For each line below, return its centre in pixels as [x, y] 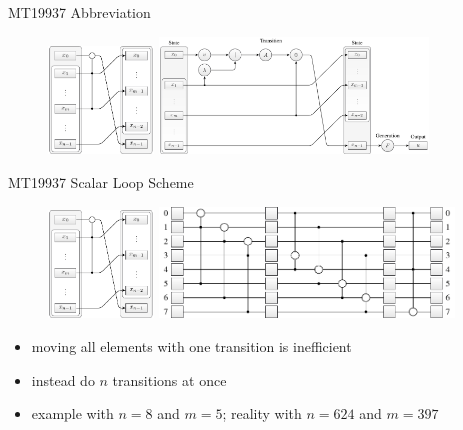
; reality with [262, 413]
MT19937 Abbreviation [79, 12]
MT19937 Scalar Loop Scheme [101, 182]
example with [72, 413]
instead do [63, 379]
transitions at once [169, 379]
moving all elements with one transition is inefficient [191, 346]
